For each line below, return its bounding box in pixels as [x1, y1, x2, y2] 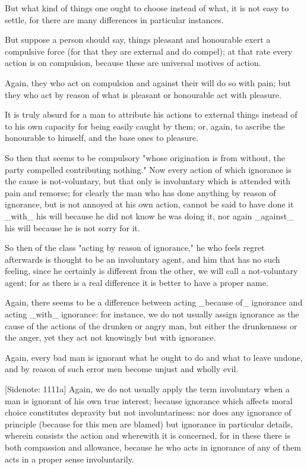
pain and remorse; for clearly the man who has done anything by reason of [5, 186, 276, 199]
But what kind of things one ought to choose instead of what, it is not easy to [5, 2, 289, 14]
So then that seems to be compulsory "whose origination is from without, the [5, 151, 286, 163]
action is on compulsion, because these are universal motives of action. [5, 56, 261, 69]
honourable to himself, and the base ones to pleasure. [5, 131, 198, 144]
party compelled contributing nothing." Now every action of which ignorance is [5, 163, 292, 175]
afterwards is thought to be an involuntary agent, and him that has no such [5, 253, 280, 265]
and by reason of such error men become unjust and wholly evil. [5, 363, 239, 375]
